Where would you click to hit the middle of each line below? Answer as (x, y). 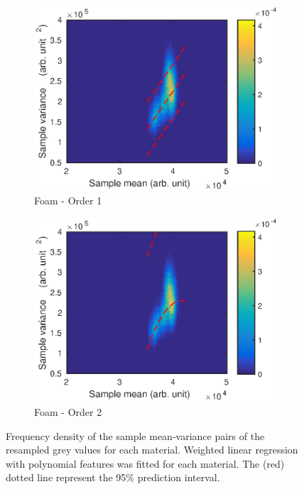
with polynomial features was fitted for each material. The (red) (145, 463)
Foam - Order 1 (68, 200)
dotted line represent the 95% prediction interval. (113, 477)
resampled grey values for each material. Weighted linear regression (152, 450)
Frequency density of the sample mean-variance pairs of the (135, 435)
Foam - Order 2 (68, 412)
